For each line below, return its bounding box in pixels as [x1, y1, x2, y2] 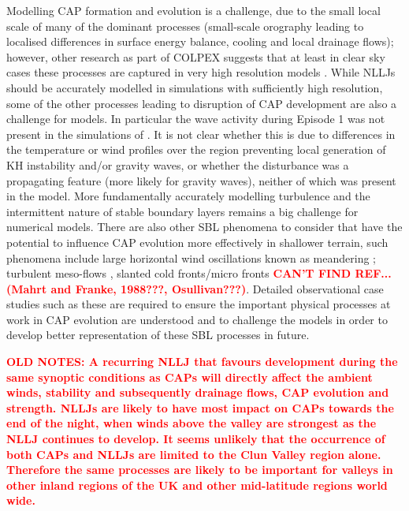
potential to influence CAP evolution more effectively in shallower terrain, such [6, 233, 389, 250]
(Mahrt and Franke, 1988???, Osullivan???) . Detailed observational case [6, 280, 384, 297]
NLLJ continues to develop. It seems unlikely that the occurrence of [6, 431, 385, 447]
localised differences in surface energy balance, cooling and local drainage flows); [6, 33, 394, 50]
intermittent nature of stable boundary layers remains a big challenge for [6, 203, 359, 219]
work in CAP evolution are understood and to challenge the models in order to [6, 311, 388, 327]
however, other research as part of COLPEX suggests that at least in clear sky [6, 48, 385, 65]
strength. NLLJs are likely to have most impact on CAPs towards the [6, 399, 394, 416]
